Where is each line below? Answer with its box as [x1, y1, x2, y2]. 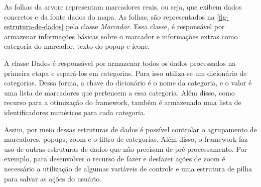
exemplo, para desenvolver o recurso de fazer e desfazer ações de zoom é [4, 153, 225, 164]
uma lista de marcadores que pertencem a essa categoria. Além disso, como [4, 87, 235, 98]
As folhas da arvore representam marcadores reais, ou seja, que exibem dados [4, 2, 242, 12]
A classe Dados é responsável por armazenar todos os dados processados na [4, 57, 236, 68]
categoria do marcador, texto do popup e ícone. [4, 41, 150, 51]
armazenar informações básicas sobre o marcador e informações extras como [4, 31, 238, 41]
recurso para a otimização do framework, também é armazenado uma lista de [4, 97, 241, 108]
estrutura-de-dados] [4, 21, 64, 32]
